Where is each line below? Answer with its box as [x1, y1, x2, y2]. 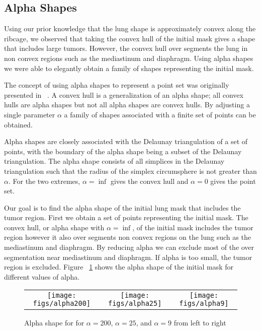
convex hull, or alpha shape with [4, 222, 105, 232]
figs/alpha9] [179, 299, 229, 308]
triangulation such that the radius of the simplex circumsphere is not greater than [4, 165, 257, 176]
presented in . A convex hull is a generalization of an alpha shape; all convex [4, 89, 243, 100]
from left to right [173, 317, 226, 328]
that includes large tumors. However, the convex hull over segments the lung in [4, 43, 248, 53]
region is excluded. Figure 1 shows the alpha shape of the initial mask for [4, 261, 234, 272]
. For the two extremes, [8, 175, 80, 186]
